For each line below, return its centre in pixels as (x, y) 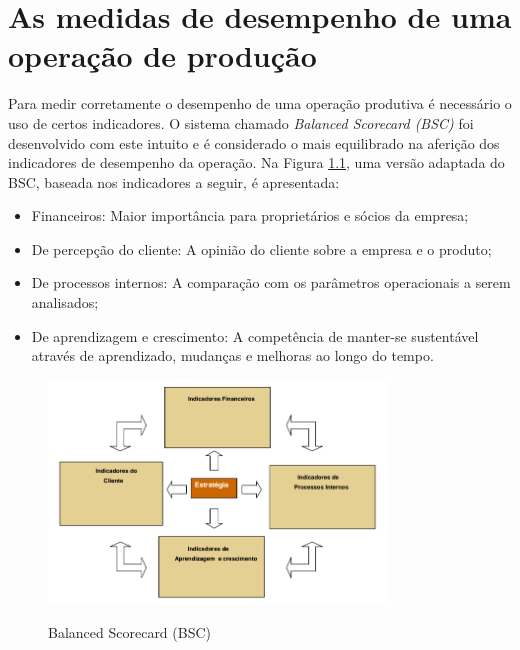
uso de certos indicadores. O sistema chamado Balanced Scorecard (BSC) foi (241, 122)
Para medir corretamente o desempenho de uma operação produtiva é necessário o (260, 103)
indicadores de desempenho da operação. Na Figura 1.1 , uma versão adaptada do (256, 162)
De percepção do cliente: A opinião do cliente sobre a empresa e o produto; (261, 248)
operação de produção (162, 55)
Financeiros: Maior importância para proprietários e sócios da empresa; (250, 215)
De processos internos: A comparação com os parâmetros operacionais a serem (271, 282)
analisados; (65, 302)
